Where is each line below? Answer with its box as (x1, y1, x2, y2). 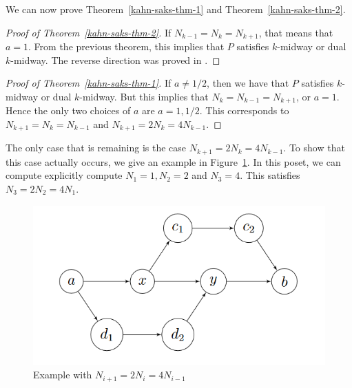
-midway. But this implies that (79, 89, 209, 103)
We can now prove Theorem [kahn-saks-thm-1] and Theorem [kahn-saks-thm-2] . (6, 2, 346, 16)
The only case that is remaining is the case (6, 140, 187, 155)
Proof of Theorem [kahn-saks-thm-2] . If (6, 25, 172, 39)
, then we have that (207, 76, 289, 90)
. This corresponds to (199, 103, 289, 118)
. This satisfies (240, 168, 300, 182)
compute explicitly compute (6, 168, 123, 182)
